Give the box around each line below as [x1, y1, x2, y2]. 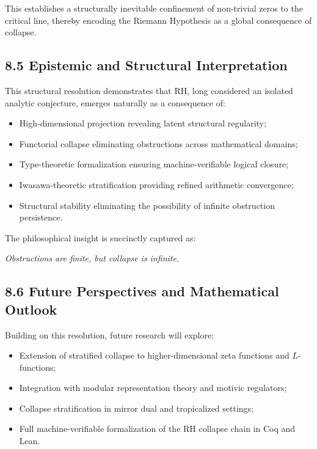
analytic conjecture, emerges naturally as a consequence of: [5, 96, 225, 109]
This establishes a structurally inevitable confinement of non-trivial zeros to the [5, 2, 303, 14]
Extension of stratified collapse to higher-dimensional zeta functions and [19, 349, 290, 362]
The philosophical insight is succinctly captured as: [5, 231, 196, 244]
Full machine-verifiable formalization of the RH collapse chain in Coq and [19, 422, 296, 435]
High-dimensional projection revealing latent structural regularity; [19, 117, 266, 130]
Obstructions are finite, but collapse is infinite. [5, 252, 180, 265]
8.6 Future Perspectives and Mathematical [5, 282, 279, 301]
